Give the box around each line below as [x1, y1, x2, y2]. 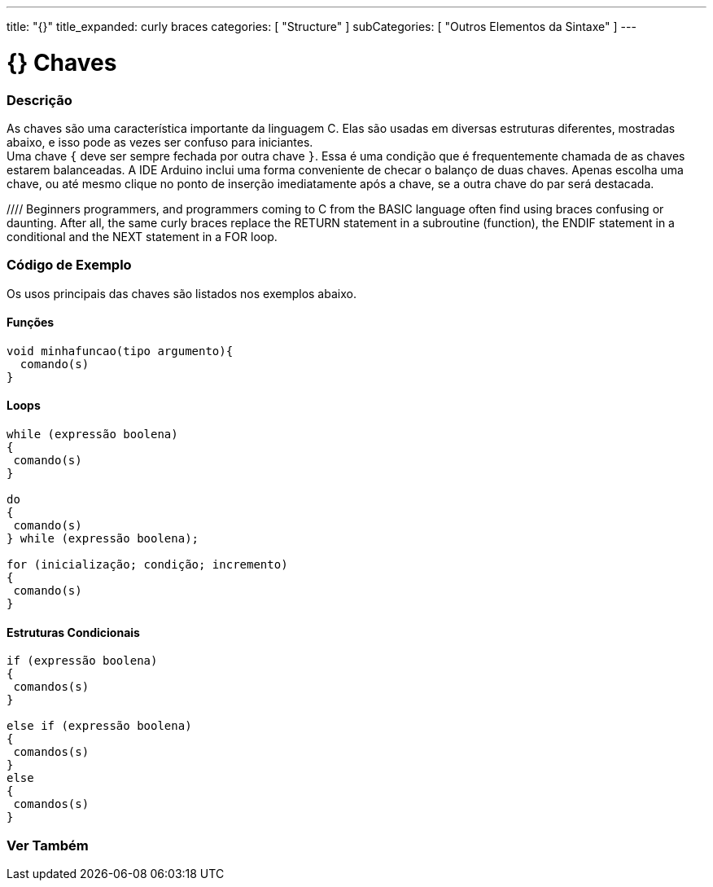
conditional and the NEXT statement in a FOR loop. [7, 229, 278, 244]
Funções [7, 315, 55, 330]
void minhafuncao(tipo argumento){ [7, 344, 234, 358]
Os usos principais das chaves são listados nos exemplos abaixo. [7, 286, 356, 301]
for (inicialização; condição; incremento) [7, 558, 288, 572]
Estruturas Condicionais [7, 625, 140, 639]
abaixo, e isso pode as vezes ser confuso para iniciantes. [7, 134, 313, 149]
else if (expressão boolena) [7, 719, 192, 733]
